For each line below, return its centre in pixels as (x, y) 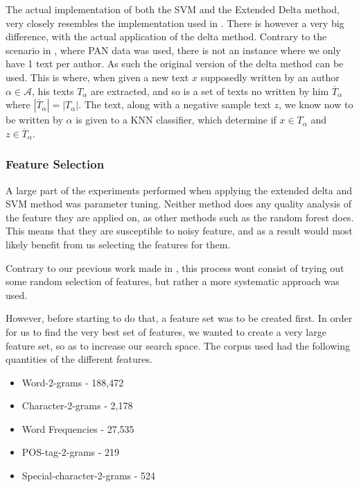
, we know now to (316, 104)
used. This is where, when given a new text (97, 77)
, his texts (53, 91)
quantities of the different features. (79, 359)
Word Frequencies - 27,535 (78, 428)
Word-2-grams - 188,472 (73, 382)
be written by (34, 120)
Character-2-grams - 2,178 (77, 405)
